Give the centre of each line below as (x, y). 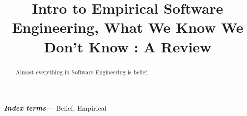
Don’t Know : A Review (128, 46)
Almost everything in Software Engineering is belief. (82, 72)
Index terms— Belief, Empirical (55, 108)
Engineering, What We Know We (128, 27)
